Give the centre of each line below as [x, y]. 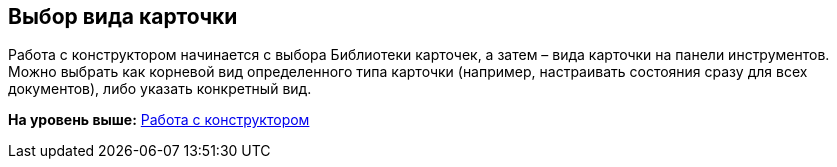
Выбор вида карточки [123, 16]
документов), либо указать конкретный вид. [160, 89]
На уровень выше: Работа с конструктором [159, 120]
